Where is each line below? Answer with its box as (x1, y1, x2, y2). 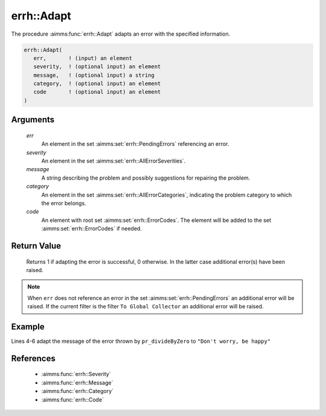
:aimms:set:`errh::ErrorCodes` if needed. (41, 225, 142, 232)
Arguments (11, 115, 55, 125)
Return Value (11, 241, 62, 251)
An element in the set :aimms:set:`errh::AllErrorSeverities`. (41, 157, 186, 164)
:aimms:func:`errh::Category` (41, 388, 114, 395)
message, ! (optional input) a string (33, 71, 155, 79)
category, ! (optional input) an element (33, 80, 161, 87)
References (11, 353, 56, 363)
